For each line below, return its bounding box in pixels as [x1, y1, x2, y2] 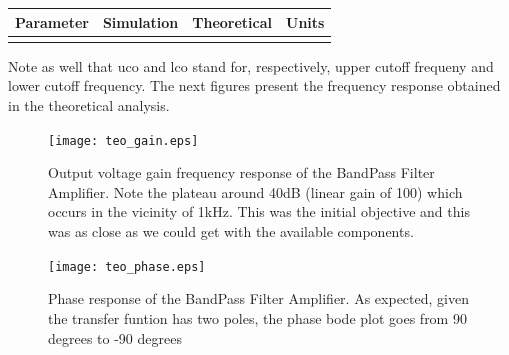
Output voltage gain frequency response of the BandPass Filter [48, 162, 435, 183]
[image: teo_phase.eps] [48, 259, 206, 274]
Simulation [102, 11, 179, 32]
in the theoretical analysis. [8, 95, 170, 116]
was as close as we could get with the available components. [48, 221, 414, 242]
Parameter [15, 11, 89, 32]
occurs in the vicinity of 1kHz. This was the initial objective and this [48, 201, 470, 222]
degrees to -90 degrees [48, 327, 182, 348]
